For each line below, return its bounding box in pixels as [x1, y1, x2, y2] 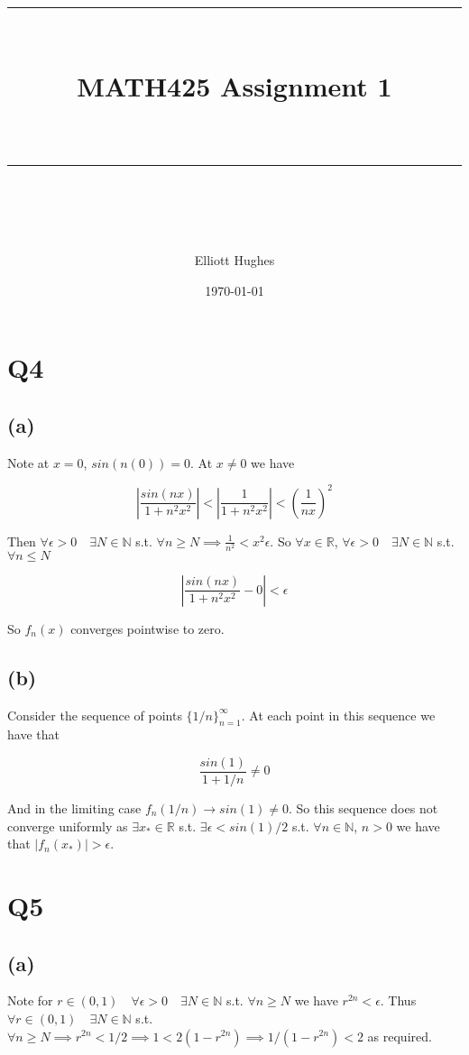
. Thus [380, 991, 417, 1010]
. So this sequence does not [289, 799, 438, 817]
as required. [367, 1026, 432, 1045]
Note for [7, 991, 53, 1010]
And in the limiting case [7, 799, 142, 817]
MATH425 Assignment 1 [77, 68, 392, 105]
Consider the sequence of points [7, 705, 182, 724]
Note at [7, 453, 50, 472]
